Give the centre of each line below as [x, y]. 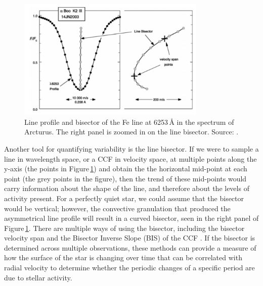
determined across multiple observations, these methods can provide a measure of [130, 247]
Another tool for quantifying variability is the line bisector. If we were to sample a [131, 148]
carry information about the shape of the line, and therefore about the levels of [127, 188]
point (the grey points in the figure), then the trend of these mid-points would [125, 178]
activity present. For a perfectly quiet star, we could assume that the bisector [124, 198]
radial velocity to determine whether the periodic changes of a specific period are [129, 268]
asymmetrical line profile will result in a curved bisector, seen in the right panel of [131, 218]
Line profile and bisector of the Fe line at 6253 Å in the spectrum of [129, 122]
